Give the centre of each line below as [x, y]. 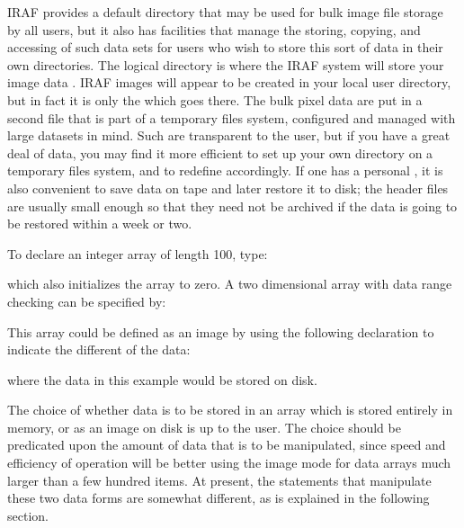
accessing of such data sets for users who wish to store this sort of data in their [225, 47]
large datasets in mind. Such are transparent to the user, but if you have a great [229, 135]
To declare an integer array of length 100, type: [138, 253]
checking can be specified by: [87, 301]
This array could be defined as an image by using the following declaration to [221, 331]
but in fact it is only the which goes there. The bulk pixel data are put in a [215, 99]
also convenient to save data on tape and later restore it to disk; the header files [228, 188]
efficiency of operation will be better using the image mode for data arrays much [229, 463]
